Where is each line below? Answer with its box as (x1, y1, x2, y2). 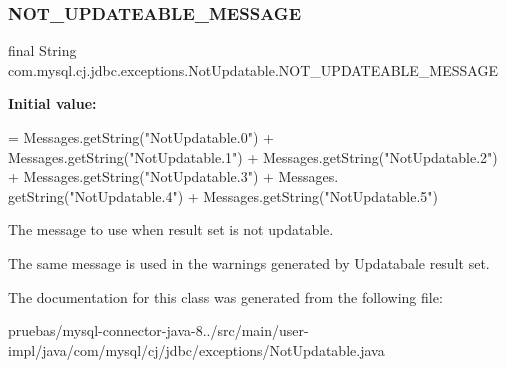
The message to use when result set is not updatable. (8, 219, 334, 240)
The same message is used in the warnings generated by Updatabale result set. (8, 252, 490, 273)
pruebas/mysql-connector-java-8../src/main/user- (8, 320, 309, 341)
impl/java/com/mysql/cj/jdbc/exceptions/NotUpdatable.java (8, 339, 385, 360)
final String (8, 40, 77, 61)
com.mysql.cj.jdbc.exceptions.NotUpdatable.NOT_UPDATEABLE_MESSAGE (8, 59, 498, 80)
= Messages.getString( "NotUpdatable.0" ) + (8, 127, 274, 147)
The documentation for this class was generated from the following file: (8, 286, 443, 307)
